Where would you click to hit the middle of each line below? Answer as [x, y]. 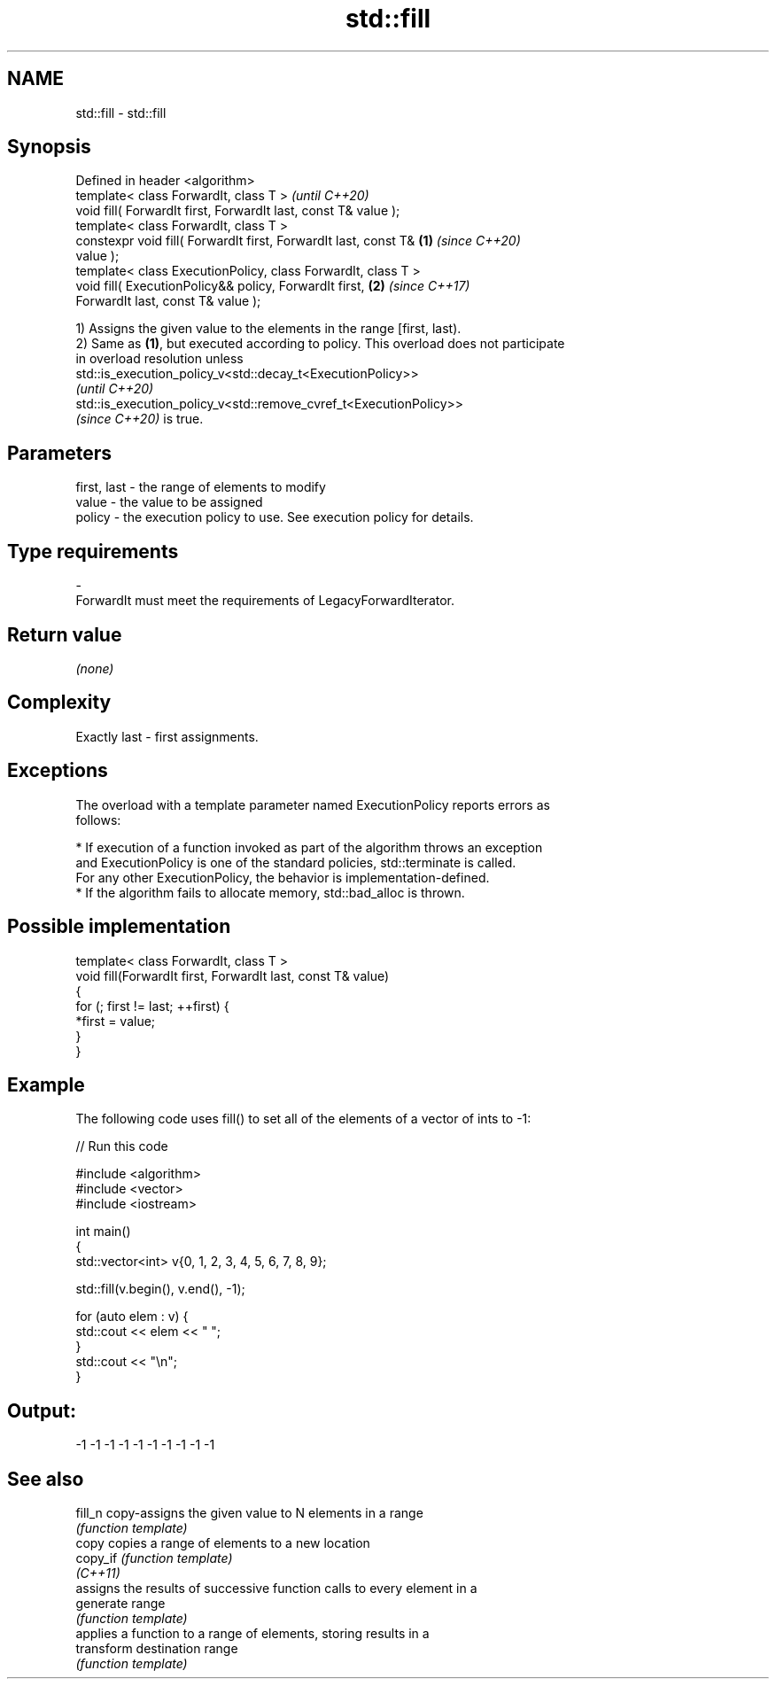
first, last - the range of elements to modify [201, 487]
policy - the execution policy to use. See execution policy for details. [275, 517]
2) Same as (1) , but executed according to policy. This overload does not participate [320, 344]
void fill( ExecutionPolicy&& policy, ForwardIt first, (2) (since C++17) [273, 286]
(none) [95, 668]
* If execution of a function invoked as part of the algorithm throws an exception [309, 847]
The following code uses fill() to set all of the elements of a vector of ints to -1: [303, 1119]
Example [46, 1084]
